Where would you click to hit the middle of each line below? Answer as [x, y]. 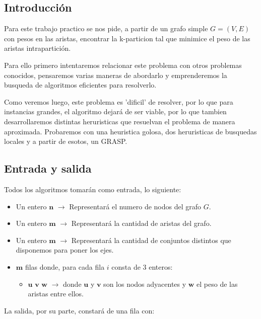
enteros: [161, 266]
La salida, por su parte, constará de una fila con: [79, 310]
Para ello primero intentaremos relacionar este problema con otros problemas [123, 65]
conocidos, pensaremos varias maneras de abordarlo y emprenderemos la [116, 75]
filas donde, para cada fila [65, 266]
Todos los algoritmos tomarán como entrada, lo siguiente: [93, 189]
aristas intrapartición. [38, 48]
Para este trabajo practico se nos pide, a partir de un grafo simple [106, 28]
